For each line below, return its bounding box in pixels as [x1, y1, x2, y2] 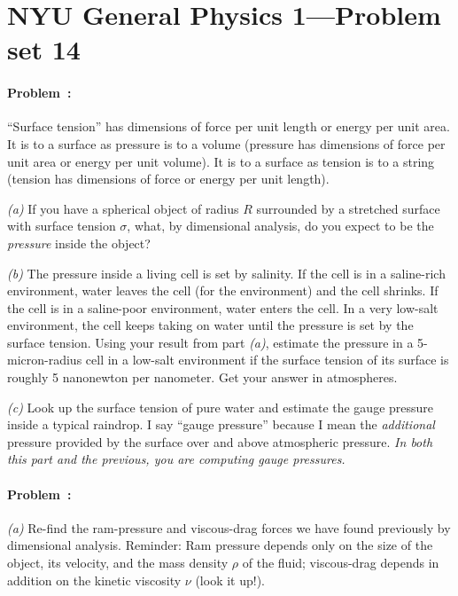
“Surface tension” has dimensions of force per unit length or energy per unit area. [7, 117, 450, 136]
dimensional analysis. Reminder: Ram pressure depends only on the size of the [7, 536, 433, 554]
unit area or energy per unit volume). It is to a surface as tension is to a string [7, 152, 435, 170]
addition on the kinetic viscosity [7, 570, 182, 589]
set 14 [7, 31, 81, 67]
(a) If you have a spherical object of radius [7, 199, 239, 217]
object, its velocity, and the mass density [7, 553, 229, 572]
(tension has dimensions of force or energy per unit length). [7, 169, 330, 188]
